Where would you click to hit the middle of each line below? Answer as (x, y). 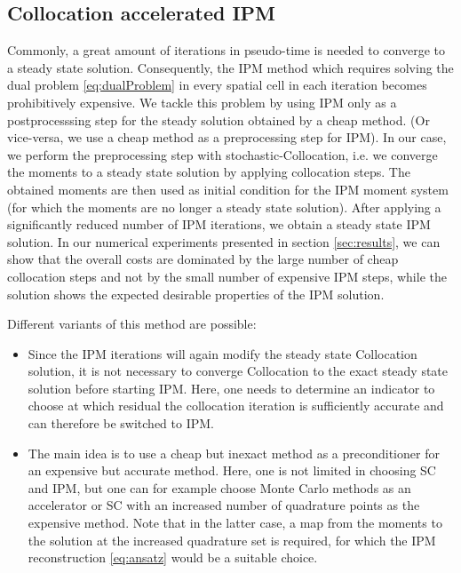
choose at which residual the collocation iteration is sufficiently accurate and (236, 406)
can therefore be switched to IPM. (121, 423)
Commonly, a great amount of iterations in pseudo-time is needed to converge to (227, 50)
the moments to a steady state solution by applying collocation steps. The (209, 172)
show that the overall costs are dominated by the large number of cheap (203, 259)
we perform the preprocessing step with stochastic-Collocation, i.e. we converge (223, 154)
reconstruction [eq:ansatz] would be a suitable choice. (173, 557)
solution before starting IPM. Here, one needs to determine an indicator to (231, 388)
